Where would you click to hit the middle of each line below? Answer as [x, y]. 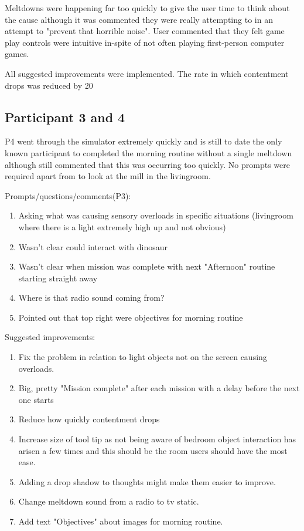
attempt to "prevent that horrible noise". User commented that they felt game [145, 31]
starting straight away [58, 278]
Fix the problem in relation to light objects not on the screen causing [143, 357]
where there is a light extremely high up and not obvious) [122, 226]
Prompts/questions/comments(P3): [68, 195]
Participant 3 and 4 [65, 117]
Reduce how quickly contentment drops [89, 419]
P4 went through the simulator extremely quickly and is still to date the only [144, 141]
